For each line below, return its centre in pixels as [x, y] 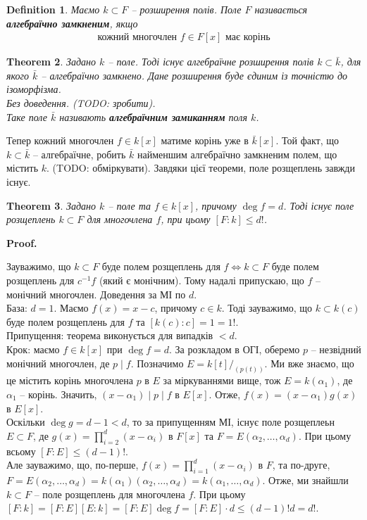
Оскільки [26, 422]
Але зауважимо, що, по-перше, [73, 465]
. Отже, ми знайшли [305, 480]
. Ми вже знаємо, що [309, 363]
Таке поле [27, 116]
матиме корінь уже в [205, 140]
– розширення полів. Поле [186, 9]
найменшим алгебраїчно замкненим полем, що [237, 154]
